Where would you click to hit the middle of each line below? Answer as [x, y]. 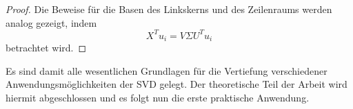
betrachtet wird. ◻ [46, 48]
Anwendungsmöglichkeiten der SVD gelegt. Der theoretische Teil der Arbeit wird [176, 84]
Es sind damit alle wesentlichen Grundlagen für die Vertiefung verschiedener [167, 70]
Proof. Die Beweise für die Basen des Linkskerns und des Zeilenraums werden [169, 9]
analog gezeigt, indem [51, 22]
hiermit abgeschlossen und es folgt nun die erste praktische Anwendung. [158, 97]
